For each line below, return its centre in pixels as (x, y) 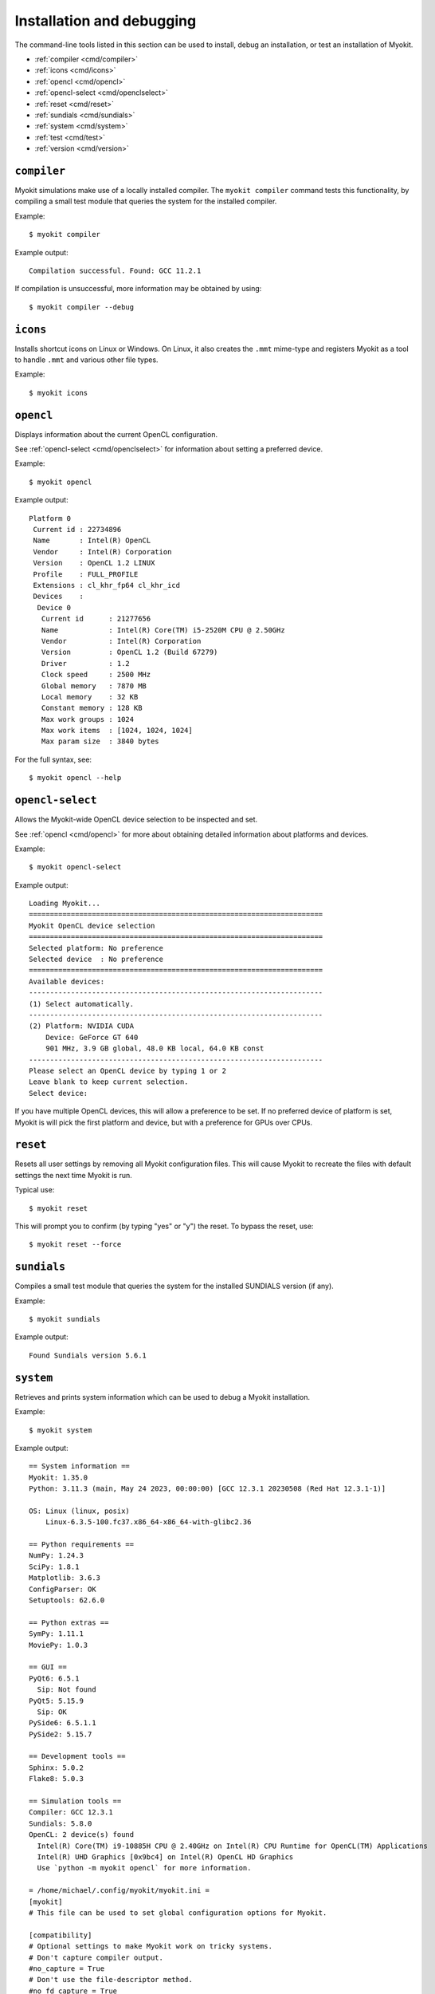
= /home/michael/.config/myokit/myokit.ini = (120, 1891)
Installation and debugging (106, 21)
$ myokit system (61, 1430)
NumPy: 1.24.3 (56, 1556)
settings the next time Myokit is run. (73, 1175)
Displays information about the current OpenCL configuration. (116, 434)
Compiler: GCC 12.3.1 (71, 1812)
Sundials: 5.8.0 (61, 1823)
